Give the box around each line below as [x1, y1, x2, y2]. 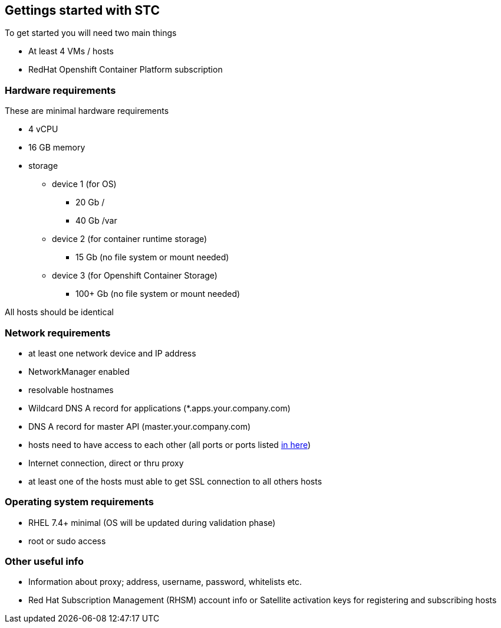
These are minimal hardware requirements [5, 106, 169, 116]
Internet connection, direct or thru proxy [28, 457, 184, 468]
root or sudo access [28, 535, 106, 546]
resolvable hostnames [28, 384, 114, 395]
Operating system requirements [5, 496, 154, 508]
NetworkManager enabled [28, 366, 130, 377]
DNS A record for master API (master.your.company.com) [28, 421, 251, 431]
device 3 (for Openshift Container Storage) [52, 270, 217, 281]
